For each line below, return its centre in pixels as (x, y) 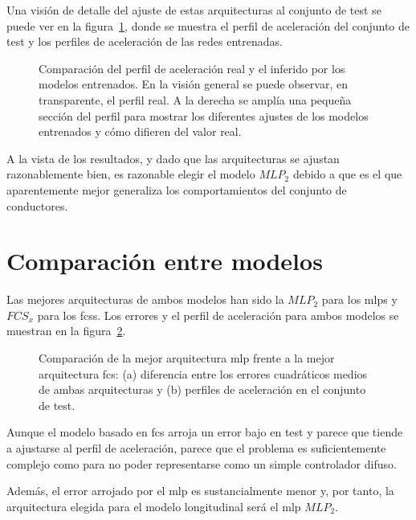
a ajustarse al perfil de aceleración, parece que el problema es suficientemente (196, 448)
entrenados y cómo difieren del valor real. (140, 131)
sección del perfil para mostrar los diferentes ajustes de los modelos (204, 115)
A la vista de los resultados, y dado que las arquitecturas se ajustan (173, 158)
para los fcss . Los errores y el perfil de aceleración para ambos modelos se (218, 315)
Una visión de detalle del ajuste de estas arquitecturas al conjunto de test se (194, 10)
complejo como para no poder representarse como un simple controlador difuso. (202, 463)
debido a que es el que (347, 174)
